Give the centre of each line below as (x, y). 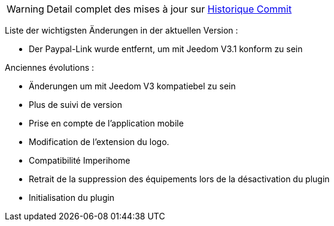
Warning (25, 9)
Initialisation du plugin (72, 198)
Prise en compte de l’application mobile (106, 123)
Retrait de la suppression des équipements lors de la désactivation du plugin (179, 179)
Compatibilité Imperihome (80, 160)
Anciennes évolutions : (50, 67)
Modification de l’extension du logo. (99, 142)
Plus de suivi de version (76, 105)
